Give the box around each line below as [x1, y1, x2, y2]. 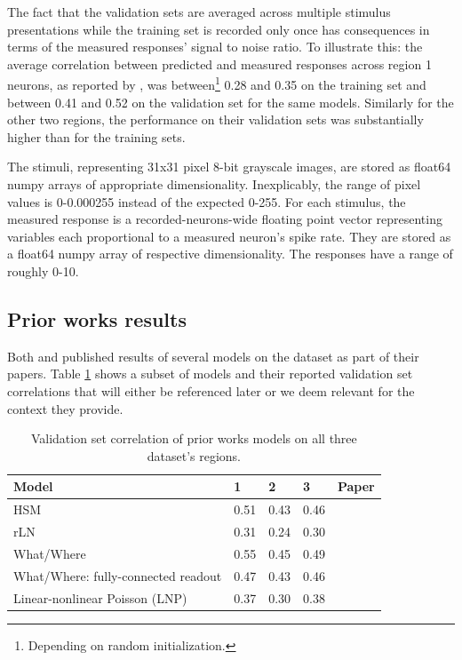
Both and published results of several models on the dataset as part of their [7, 346, 419, 365]
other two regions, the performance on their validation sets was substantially [7, 110, 424, 129]
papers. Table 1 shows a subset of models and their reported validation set [7, 364, 413, 383]
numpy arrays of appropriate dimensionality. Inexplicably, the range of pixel [7, 175, 421, 193]
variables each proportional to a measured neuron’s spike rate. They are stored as [7, 227, 451, 245]
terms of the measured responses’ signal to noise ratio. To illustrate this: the [7, 37, 423, 56]
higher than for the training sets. [7, 127, 186, 146]
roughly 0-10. [7, 261, 79, 280]
